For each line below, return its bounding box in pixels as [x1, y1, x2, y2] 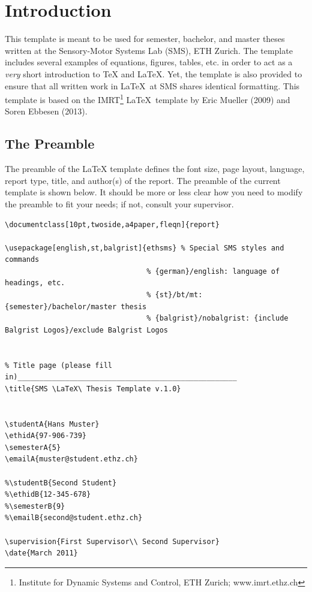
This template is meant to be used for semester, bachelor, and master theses [5, 32, 285, 45]
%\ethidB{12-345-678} [5, 490, 91, 499]
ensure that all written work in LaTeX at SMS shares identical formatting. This [5, 79, 300, 92]
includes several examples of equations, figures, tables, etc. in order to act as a [5, 56, 293, 68]
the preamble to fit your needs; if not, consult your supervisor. [5, 197, 234, 210]
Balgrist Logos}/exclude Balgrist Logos [5, 325, 169, 334]
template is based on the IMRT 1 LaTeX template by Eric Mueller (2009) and [5, 92, 290, 105]
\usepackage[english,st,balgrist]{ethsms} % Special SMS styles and [5, 243, 284, 252]
